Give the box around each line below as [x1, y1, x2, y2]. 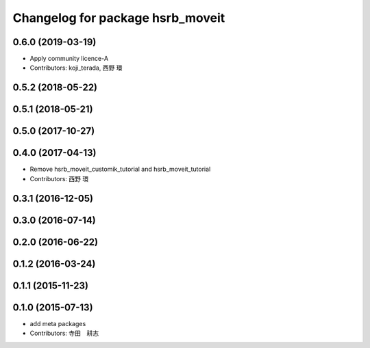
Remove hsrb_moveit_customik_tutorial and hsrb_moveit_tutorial [29, 165, 211, 174]
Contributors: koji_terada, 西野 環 [29, 64, 123, 72]
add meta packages [29, 319, 86, 327]
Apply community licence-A [29, 55, 109, 63]
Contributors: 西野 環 [29, 174, 89, 183]
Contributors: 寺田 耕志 [29, 329, 99, 338]
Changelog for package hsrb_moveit [12, 10, 225, 25]
